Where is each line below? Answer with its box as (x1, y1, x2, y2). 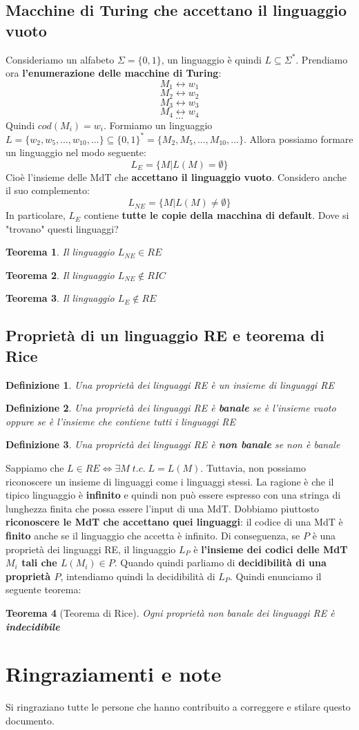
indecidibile (6, 619, 60, 633)
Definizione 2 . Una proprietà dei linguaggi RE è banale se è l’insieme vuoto (6, 401, 336, 415)
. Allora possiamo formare (243, 131, 353, 146)
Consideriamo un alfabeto (6, 52, 115, 66)
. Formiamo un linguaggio (103, 117, 213, 132)
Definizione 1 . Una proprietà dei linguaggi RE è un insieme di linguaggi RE (6, 377, 334, 392)
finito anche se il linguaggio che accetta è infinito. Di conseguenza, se (6, 528, 300, 542)
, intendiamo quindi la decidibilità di (60, 568, 215, 583)
